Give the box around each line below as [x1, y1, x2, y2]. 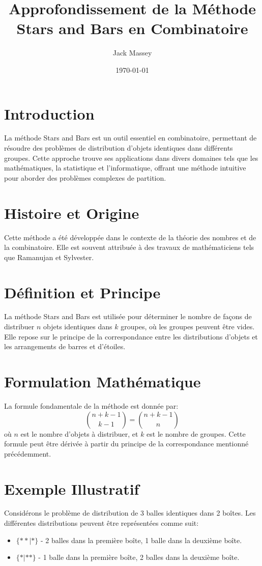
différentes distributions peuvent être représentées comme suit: [4, 518, 199, 528]
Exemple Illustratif [4, 478, 139, 499]
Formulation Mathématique [4, 371, 201, 391]
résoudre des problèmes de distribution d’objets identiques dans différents [4, 143, 233, 153]
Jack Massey [112, 47, 152, 58]
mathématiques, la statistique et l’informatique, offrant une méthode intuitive [4, 162, 246, 173]
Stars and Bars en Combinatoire [16, 18, 248, 39]
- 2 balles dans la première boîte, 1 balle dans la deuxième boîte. [41, 534, 242, 545]
